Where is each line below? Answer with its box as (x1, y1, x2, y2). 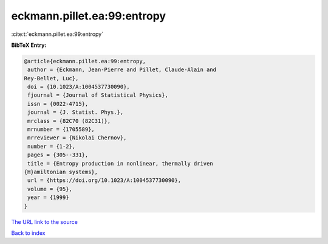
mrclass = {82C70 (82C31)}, (27, 117, 111, 124)
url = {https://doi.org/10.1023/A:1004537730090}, (27, 177, 182, 184)
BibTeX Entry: (11, 41, 47, 49)
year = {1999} (27, 194, 69, 201)
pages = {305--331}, (27, 152, 89, 158)
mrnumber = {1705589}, (27, 126, 95, 133)
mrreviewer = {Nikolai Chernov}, (27, 134, 127, 141)
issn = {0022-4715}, (27, 100, 89, 107)
